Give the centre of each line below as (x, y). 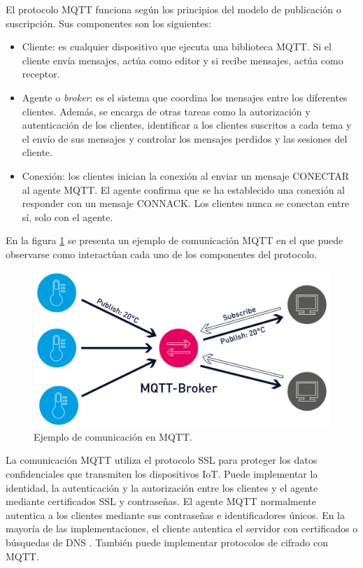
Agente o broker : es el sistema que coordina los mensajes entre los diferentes (185, 97)
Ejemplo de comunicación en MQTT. (113, 436)
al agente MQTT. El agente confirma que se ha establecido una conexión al (183, 189)
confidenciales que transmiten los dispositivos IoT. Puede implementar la (162, 474)
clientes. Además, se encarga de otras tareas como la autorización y (166, 111)
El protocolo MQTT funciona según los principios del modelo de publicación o (173, 9)
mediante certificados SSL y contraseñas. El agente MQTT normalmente (161, 501)
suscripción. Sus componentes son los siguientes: (108, 23)
